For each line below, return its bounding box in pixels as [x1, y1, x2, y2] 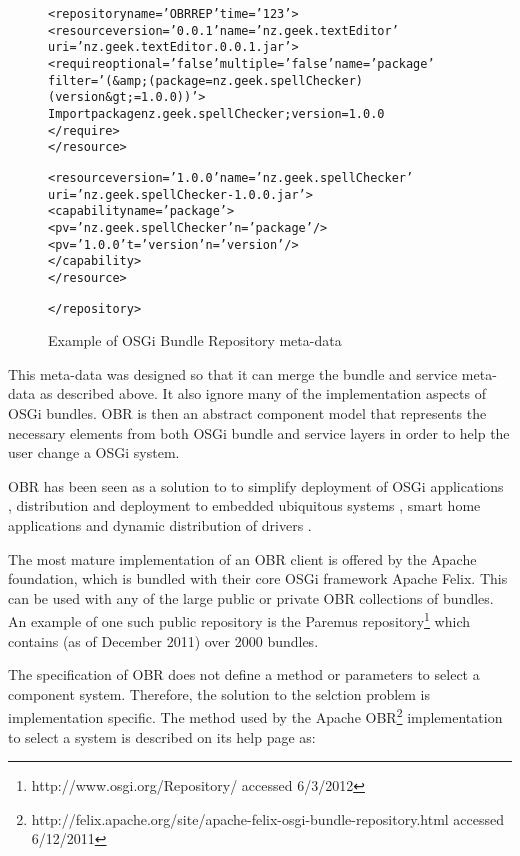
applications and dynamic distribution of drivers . [8, 514, 312, 535]
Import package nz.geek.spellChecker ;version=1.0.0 [48, 106, 385, 121]
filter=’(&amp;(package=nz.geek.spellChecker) [48, 73, 363, 88]
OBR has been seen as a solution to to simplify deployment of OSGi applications [8, 475, 504, 496]
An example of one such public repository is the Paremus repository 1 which [8, 608, 471, 631]
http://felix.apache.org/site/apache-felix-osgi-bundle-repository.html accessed [31, 808, 505, 829]
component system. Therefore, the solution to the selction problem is [8, 683, 431, 704]
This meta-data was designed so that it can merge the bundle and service [8, 363, 458, 384]
